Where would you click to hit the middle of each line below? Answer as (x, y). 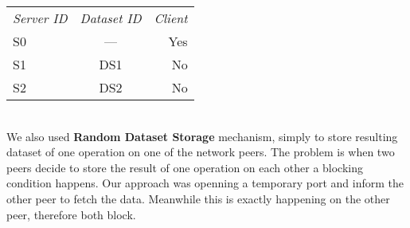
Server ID (40, 18)
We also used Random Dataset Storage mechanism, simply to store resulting (202, 136)
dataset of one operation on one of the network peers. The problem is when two (201, 152)
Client (171, 18)
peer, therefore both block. (71, 214)
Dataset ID (111, 18)
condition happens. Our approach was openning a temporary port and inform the (205, 183)
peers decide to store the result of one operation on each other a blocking (185, 167)
